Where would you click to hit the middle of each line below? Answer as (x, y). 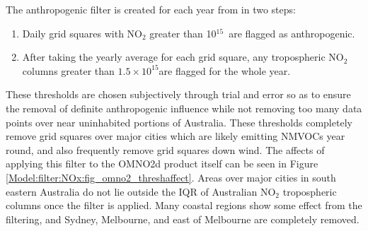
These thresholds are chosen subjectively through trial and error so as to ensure (178, 94)
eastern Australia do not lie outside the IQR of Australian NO (141, 191)
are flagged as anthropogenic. (292, 33)
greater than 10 (183, 33)
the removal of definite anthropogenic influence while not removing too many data (184, 108)
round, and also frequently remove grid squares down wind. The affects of (165, 149)
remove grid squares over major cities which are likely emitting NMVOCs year (176, 136)
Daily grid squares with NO (82, 33)
